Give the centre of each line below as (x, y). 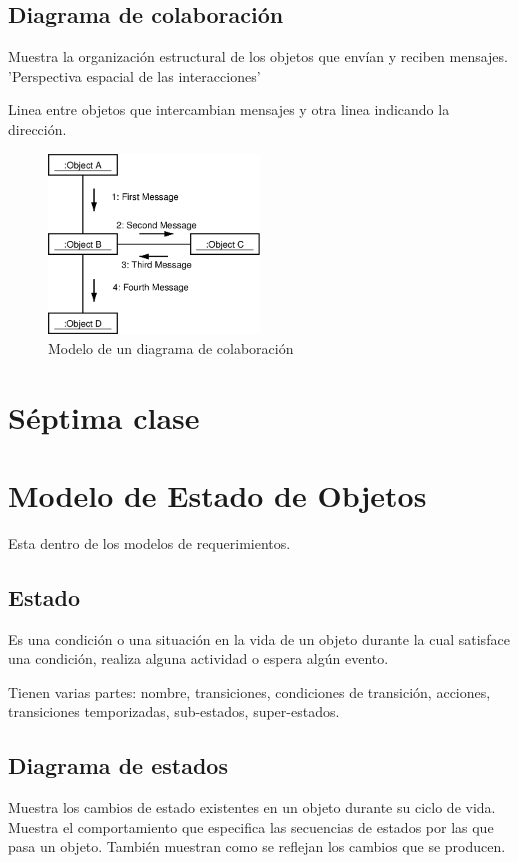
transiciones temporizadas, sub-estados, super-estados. (174, 711)
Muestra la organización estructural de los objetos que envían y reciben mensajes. (258, 56)
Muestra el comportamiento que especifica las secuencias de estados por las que (251, 826)
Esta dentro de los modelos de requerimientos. (149, 542)
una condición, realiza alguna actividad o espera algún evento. (198, 658)
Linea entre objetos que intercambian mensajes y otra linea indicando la (229, 109)
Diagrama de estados (118, 765)
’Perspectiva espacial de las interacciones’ (134, 75)
